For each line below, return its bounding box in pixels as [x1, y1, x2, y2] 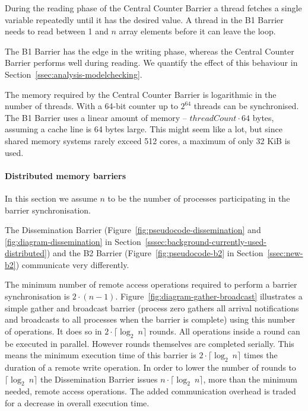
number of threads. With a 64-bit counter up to [5, 100, 178, 112]
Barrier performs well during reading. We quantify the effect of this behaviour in [5, 56, 298, 69]
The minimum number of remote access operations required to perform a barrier [5, 278, 297, 291]
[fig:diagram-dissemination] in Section [5, 235, 141, 247]
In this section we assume [5, 192, 97, 204]
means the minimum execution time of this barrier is [5, 349, 196, 361]
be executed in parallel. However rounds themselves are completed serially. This [5, 337, 294, 349]
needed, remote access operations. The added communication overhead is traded [5, 385, 296, 397]
